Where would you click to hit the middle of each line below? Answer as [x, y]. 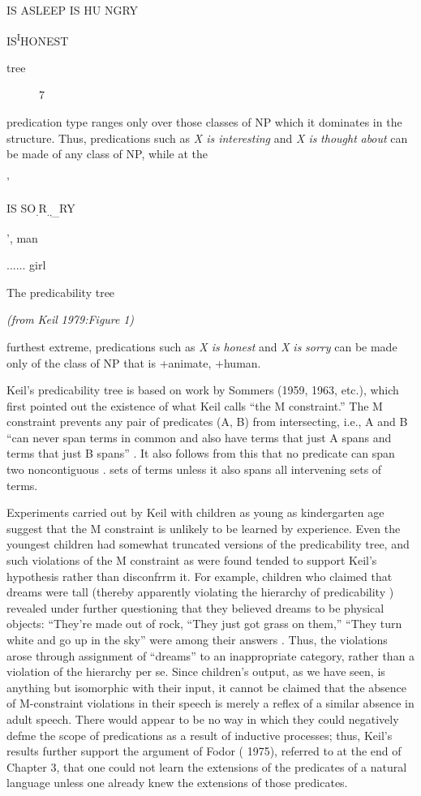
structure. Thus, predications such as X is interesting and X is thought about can [207, 138]
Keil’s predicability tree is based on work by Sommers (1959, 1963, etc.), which [203, 390]
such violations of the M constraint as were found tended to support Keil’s [192, 560]
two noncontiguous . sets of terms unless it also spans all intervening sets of [194, 469]
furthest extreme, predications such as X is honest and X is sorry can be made [202, 346]
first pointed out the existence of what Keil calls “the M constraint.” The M [195, 405]
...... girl [26, 265]
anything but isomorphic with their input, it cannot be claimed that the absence [206, 687]
